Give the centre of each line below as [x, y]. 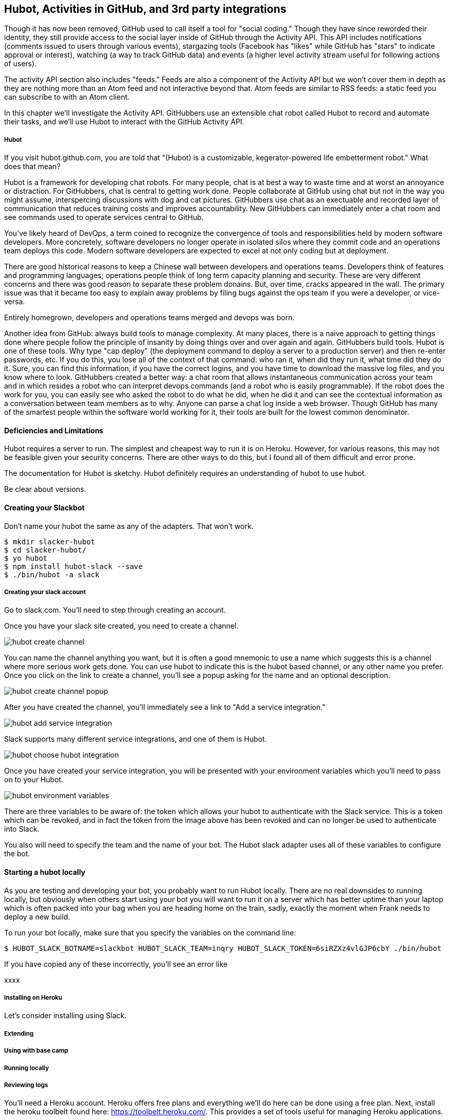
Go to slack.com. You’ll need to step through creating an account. [115, 610]
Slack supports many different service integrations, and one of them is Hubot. [136, 739]
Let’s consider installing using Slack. [65, 1016]
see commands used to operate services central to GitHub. [104, 217]
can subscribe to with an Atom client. [67, 97]
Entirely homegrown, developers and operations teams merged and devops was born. [149, 318]
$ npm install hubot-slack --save [73, 566]
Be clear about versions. [45, 489]
